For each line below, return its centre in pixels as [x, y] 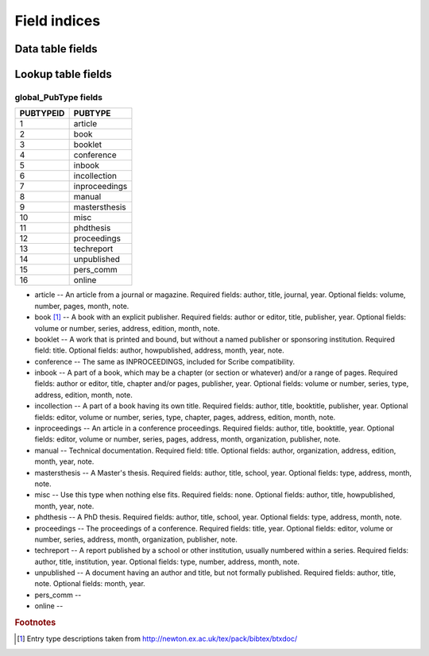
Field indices [58, 21]
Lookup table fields [63, 74]
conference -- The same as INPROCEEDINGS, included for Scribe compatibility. [165, 361]
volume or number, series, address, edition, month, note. [127, 328]
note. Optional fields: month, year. [90, 584]
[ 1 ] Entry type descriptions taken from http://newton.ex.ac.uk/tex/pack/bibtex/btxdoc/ [157, 639]
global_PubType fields [59, 97]
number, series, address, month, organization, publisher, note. [136, 539]
